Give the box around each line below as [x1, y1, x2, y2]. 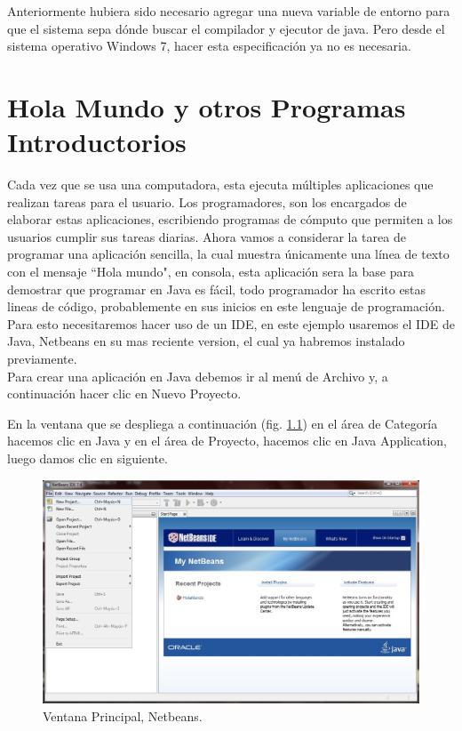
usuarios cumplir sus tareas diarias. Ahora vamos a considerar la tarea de [7, 227, 406, 245]
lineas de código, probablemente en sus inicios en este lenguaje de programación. [7, 297, 445, 316]
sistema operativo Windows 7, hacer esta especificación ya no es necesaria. [7, 36, 411, 55]
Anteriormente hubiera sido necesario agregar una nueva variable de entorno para [7, 2, 450, 20]
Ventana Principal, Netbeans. [43, 706, 203, 725]
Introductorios [7, 124, 187, 160]
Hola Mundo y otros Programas [7, 88, 406, 125]
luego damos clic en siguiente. [7, 449, 168, 467]
